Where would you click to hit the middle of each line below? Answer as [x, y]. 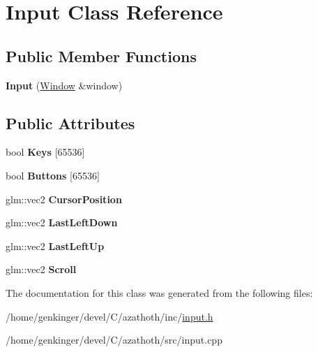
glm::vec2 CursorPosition [64, 199]
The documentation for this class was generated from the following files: [159, 292]
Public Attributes [70, 123]
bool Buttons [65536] [53, 175]
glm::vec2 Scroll [41, 269]
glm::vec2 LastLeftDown [62, 222]
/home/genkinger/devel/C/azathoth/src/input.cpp [114, 340]
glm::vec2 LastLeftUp [55, 245]
